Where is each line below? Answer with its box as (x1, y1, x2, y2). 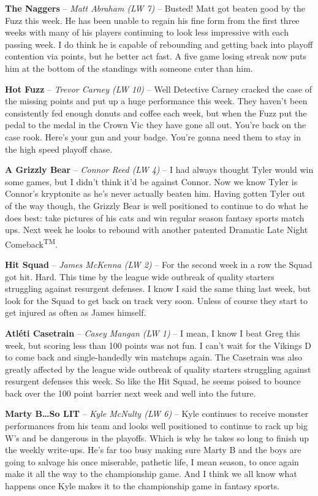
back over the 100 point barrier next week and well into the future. (5, 386, 256, 399)
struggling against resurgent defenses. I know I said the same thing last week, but (5, 282, 311, 295)
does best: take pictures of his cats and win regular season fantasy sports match (5, 211, 305, 224)
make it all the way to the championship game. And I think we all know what (5, 467, 297, 480)
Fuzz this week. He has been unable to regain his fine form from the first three (5, 13, 300, 26)
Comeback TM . (5, 235, 58, 250)
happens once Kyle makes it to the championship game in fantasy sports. (5, 479, 280, 492)
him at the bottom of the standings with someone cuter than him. (5, 61, 253, 74)
